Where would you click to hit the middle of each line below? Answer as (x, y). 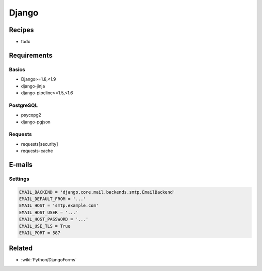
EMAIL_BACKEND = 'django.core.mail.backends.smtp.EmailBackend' (97, 192)
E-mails (21, 164)
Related (21, 248)
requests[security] (40, 144)
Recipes (21, 30)
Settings (19, 179)
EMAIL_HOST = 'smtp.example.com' (59, 206)
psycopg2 (31, 115)
